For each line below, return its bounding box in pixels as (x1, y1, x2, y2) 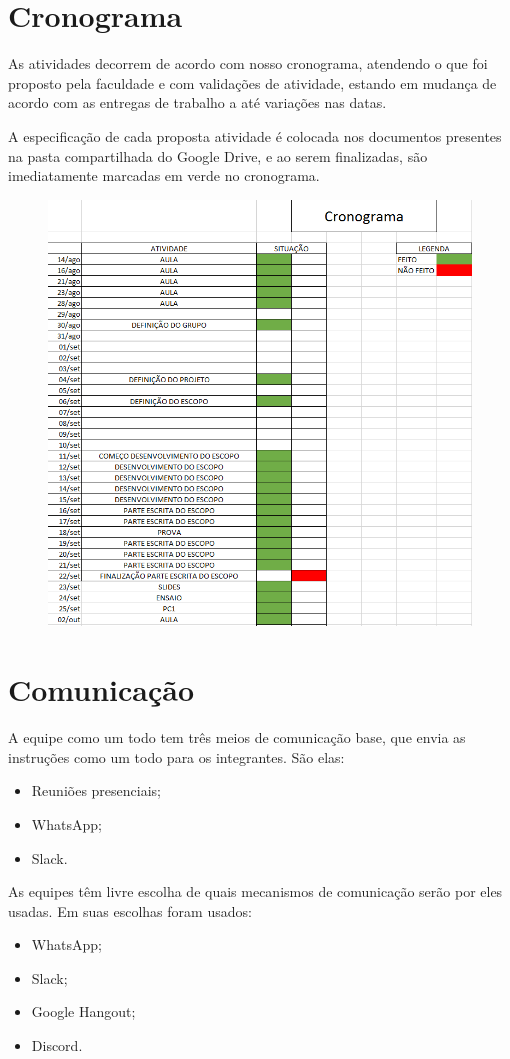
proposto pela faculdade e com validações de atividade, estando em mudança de (8, 72, 497, 93)
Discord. (31, 1035, 83, 1056)
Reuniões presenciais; (31, 780, 161, 801)
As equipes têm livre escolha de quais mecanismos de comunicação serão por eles (8, 881, 503, 902)
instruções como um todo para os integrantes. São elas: (8, 746, 345, 767)
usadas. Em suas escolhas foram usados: (8, 900, 252, 921)
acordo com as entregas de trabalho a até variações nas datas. (8, 92, 387, 113)
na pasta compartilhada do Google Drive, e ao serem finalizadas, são (8, 145, 428, 166)
